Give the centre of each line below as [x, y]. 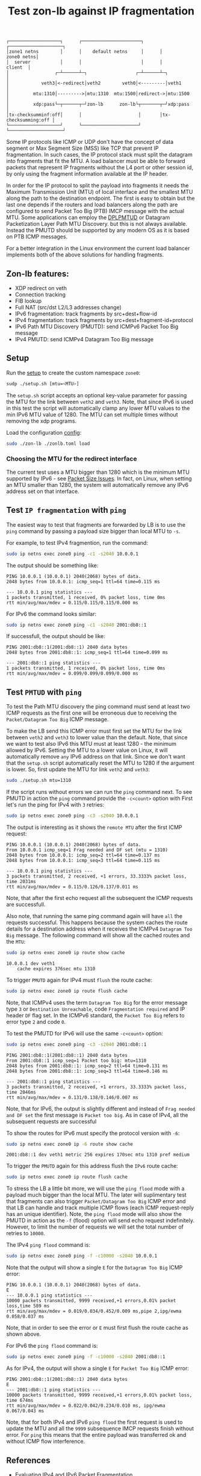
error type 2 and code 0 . [36, 1022]
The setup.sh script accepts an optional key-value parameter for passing [97, 395]
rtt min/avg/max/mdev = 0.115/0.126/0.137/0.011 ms [72, 887]
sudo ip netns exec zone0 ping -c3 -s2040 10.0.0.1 [72, 816]
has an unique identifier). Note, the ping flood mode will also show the [94, 1214]
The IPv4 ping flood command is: [48, 1245]
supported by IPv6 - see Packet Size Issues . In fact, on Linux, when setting [99, 478]
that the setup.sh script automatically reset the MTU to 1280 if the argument [100, 763]
